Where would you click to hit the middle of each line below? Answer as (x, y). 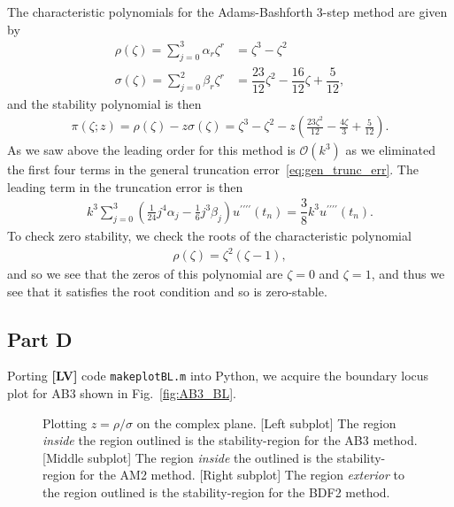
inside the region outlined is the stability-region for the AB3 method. (230, 440)
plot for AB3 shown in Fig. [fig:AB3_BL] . (122, 393)
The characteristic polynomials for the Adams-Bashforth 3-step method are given (227, 12)
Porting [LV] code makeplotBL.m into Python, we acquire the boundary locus (218, 376)
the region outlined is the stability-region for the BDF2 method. (216, 492)
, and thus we (408, 274)
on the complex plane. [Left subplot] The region (266, 422)
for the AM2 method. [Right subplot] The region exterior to (242, 475)
